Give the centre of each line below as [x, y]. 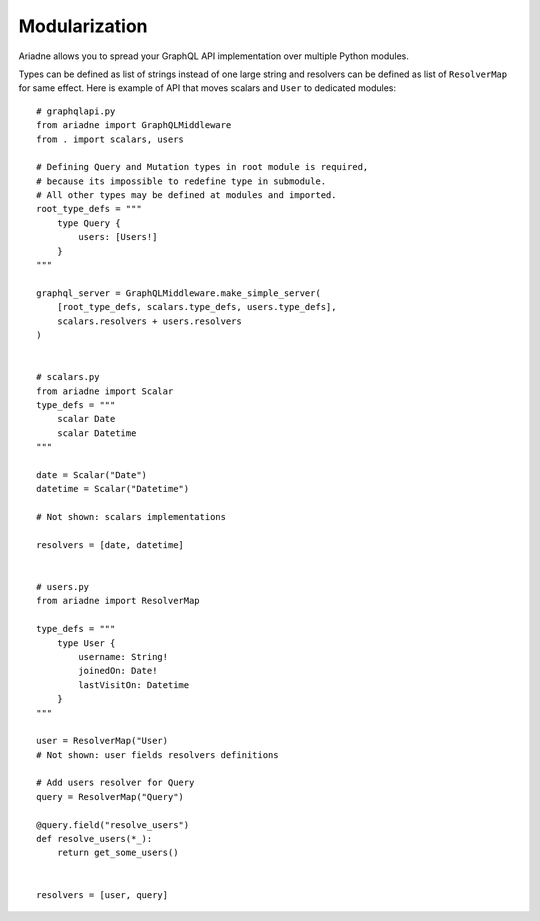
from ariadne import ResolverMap [118, 601]
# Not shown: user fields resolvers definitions [157, 754]
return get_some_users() [117, 853]
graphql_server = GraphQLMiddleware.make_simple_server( [179, 293]
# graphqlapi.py [76, 111]
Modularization [83, 26]
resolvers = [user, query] [102, 894]
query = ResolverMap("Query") [110, 796]
